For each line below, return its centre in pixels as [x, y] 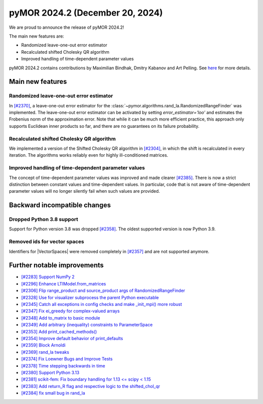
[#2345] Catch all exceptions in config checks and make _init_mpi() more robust [102, 304]
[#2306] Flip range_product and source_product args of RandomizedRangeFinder [103, 291]
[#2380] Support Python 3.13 [50, 372]
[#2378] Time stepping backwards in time [63, 365]
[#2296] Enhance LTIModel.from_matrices [64, 283]
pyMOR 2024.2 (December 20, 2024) [86, 13]
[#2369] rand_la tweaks [45, 352]
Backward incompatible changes [60, 205]
